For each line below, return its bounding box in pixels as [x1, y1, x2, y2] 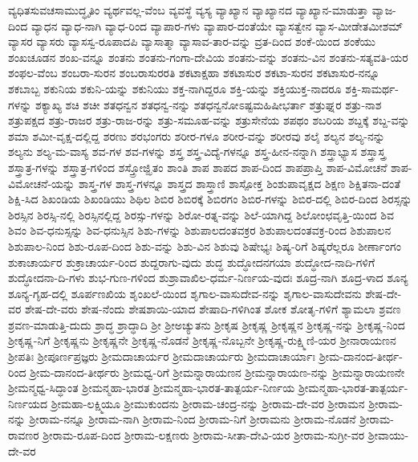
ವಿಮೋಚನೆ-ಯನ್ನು [8, 174, 75, 191]
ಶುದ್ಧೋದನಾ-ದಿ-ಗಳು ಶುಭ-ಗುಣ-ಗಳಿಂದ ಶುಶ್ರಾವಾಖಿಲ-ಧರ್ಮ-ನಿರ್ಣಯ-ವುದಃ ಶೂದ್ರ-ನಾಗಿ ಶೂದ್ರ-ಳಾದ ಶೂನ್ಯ [8, 269, 408, 286]
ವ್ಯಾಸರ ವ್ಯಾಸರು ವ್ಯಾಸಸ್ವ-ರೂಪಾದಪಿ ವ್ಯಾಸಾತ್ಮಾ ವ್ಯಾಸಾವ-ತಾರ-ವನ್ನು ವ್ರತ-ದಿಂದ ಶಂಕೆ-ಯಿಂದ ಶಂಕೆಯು [8, 33, 375, 50]
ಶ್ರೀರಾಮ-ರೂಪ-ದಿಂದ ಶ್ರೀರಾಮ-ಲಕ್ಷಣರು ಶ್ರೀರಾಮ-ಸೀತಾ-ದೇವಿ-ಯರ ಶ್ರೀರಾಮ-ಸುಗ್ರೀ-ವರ [43, 427, 365, 444]
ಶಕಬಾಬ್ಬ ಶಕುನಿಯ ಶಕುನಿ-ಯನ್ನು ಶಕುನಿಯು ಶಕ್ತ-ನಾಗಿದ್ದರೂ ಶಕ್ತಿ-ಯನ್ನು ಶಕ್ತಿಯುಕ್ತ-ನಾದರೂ [8, 80, 342, 96]
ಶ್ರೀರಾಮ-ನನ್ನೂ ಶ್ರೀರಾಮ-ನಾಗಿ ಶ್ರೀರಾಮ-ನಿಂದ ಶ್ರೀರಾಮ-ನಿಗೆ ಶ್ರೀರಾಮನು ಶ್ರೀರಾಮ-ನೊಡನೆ [29, 411, 356, 427]
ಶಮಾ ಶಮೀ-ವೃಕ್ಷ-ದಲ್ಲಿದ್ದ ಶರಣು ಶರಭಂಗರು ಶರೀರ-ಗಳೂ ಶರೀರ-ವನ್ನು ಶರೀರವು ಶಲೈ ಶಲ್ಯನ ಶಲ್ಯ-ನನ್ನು [8, 127, 385, 144]
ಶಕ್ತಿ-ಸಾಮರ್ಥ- [345, 80, 399, 96]
